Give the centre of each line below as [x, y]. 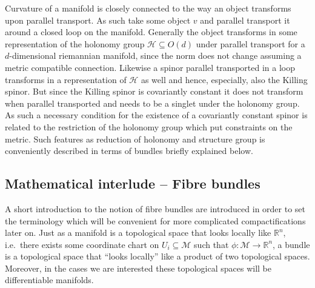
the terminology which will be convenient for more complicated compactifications [155, 220]
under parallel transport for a [250, 43]
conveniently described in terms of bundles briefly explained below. [129, 151]
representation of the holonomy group [75, 43]
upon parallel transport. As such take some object [98, 20]
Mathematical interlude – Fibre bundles [133, 183]
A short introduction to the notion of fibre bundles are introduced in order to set [155, 208]
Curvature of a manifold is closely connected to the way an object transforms [148, 8]
